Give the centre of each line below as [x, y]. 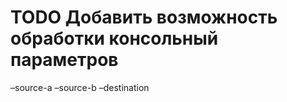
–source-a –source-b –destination [80, 87]
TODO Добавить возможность [144, 17]
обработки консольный [114, 38]
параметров [64, 60]
